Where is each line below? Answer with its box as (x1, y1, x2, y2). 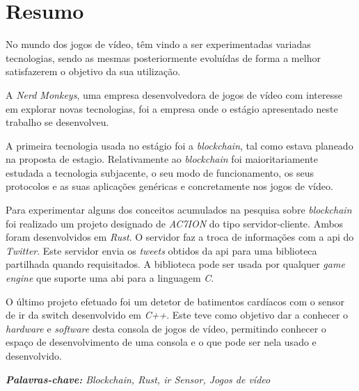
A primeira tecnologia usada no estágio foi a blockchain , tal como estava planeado (6, 138, 353, 152)
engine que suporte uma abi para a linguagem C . (6, 271, 214, 285)
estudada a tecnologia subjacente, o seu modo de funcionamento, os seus (6, 165, 314, 179)
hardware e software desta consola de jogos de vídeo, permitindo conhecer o (6, 321, 326, 335)
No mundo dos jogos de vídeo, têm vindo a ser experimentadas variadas (6, 37, 311, 51)
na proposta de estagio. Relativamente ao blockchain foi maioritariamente (6, 152, 318, 166)
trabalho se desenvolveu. (6, 115, 109, 129)
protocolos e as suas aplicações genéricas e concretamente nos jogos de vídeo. (6, 179, 333, 193)
